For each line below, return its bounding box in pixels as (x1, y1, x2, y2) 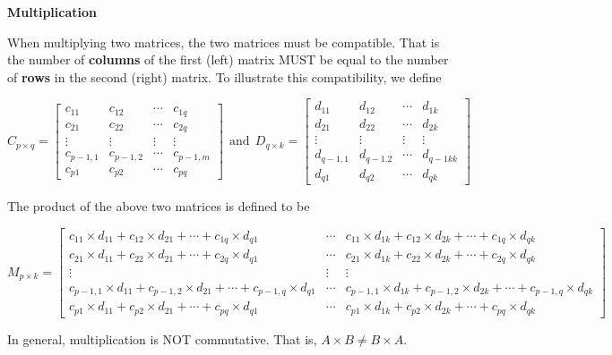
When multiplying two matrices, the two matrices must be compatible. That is (7, 32, 440, 51)
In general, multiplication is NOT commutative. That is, (7, 329, 317, 348)
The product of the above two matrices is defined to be (7, 197, 310, 216)
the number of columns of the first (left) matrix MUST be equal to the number (7, 50, 449, 69)
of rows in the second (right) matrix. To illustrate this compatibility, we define (7, 67, 442, 86)
